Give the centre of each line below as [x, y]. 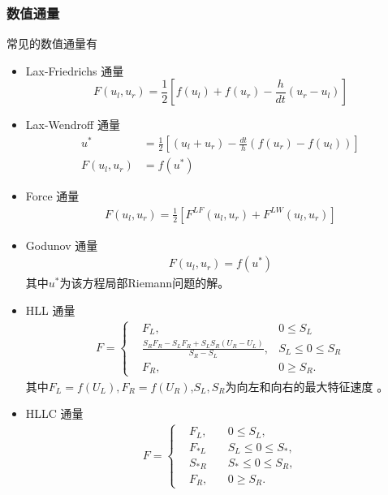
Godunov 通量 [62, 245]
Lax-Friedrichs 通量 [75, 70]
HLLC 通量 [54, 413]
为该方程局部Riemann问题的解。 [144, 283]
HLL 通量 [50, 310]
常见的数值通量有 [52, 43]
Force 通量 [52, 196]
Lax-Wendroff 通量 [73, 125]
